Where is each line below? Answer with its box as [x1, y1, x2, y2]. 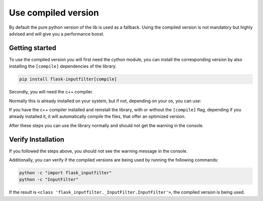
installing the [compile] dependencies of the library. [9, 63, 117, 69]
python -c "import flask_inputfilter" [19, 170, 112, 176]
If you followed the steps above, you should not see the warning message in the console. [9, 148, 188, 154]
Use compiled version [9, 7, 99, 18]
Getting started [9, 44, 56, 52]
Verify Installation [9, 135, 64, 144]
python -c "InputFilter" [19, 177, 79, 183]
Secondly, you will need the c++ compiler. [9, 89, 94, 95]
